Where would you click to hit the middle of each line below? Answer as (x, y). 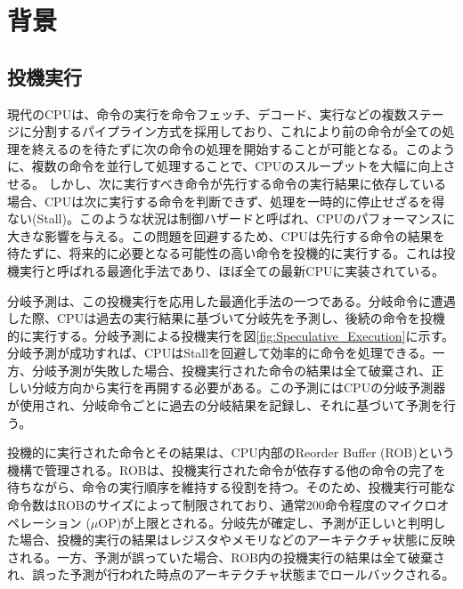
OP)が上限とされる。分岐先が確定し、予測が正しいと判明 (266, 522)
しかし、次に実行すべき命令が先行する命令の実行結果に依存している (248, 183)
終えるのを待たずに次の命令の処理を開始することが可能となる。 (219, 148)
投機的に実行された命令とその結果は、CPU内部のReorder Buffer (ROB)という (231, 452)
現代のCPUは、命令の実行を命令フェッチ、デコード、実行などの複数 (207, 113)
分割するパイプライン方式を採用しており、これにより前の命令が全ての (237, 131)
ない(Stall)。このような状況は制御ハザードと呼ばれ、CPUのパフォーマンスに (231, 218)
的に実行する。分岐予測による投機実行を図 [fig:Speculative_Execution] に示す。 (231, 335)
